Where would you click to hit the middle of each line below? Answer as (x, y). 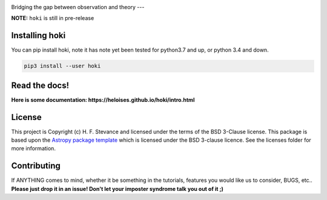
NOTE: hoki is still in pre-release (53, 18)
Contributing (36, 166)
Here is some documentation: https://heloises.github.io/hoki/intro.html (103, 99)
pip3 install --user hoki (62, 66)
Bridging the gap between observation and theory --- (78, 7)
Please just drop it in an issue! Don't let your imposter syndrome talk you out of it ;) (117, 188)
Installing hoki (38, 35)
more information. (33, 148)
